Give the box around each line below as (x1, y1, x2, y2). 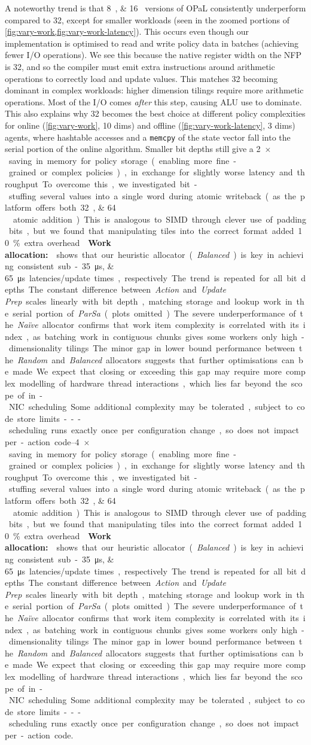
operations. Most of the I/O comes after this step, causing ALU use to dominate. (5, 95, 302, 108)
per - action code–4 (5, 436, 80, 448)
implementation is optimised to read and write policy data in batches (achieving (5, 37, 299, 49)
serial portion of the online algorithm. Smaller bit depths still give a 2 (5, 142, 261, 155)
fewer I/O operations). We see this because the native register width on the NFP (5, 48, 301, 61)
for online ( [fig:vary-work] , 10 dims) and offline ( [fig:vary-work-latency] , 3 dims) (5, 118, 295, 131)
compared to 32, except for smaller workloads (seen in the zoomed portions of (5, 13, 290, 26)
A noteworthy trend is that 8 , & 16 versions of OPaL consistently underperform (5, 2, 306, 14)
